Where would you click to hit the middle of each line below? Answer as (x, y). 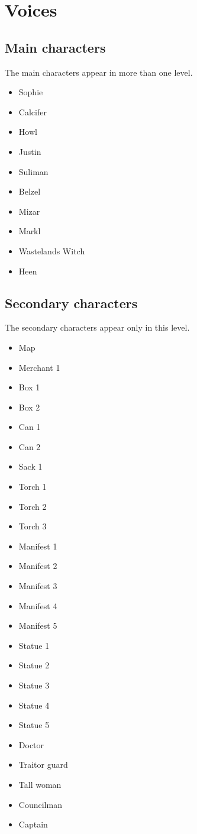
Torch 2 (33, 506)
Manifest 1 (38, 546)
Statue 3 (34, 685)
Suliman (33, 171)
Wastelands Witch (52, 250)
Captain (33, 824)
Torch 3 (33, 526)
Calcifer (33, 111)
